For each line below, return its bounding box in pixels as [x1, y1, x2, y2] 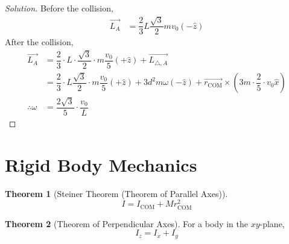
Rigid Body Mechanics [5, 152, 197, 177]
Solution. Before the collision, [5, 2, 113, 14]
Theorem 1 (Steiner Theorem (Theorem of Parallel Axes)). [5, 187, 228, 199]
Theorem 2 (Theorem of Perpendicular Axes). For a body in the [5, 217, 248, 230]
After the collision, [5, 36, 74, 48]
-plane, [259, 217, 285, 230]
